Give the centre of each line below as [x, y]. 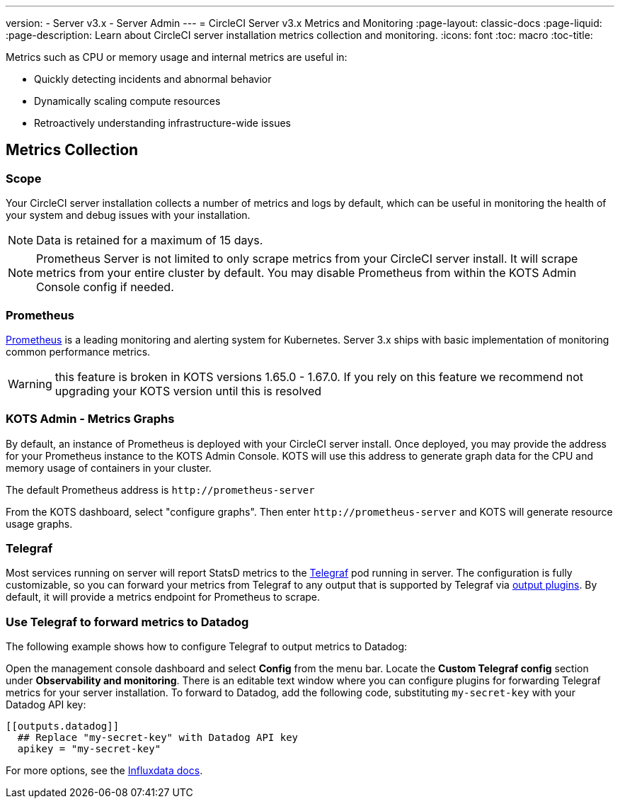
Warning [30, 384]
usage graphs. [39, 523]
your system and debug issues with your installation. [128, 215]
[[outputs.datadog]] [63, 726]
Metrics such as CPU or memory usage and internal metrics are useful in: [177, 57]
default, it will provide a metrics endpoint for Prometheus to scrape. [163, 597]
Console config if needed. [105, 287]
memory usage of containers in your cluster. [109, 468]
